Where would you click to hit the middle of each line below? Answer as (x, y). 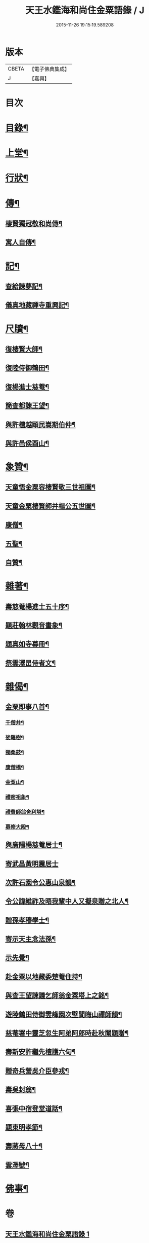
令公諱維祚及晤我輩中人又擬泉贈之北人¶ (67, 901)
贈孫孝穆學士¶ (27, 920)
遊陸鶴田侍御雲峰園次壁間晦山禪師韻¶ (64, 1014)
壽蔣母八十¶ (24, 1146)
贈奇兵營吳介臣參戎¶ (37, 1071)
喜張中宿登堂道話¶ (34, 1108)
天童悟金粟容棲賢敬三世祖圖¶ (51, 487)
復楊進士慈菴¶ (27, 387)
